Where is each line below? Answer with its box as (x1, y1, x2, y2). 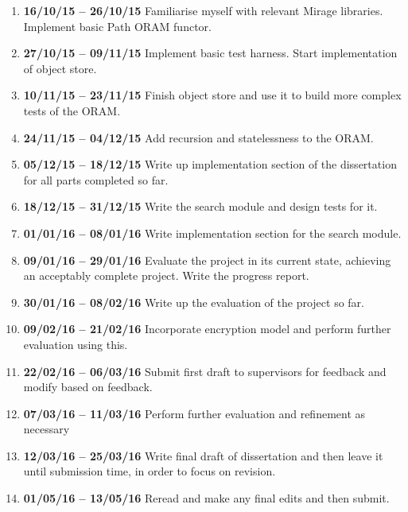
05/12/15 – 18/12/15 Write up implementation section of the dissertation (23, 156, 397, 173)
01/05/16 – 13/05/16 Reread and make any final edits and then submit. (23, 490, 390, 506)
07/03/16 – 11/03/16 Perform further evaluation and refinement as (23, 405, 366, 421)
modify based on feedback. (23, 378, 153, 395)
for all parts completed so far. (23, 171, 169, 188)
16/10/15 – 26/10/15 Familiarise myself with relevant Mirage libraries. (23, 2, 383, 18)
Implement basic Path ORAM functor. (23, 17, 212, 34)
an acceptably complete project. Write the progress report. (23, 267, 309, 284)
